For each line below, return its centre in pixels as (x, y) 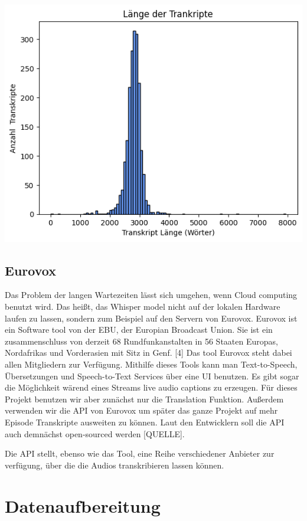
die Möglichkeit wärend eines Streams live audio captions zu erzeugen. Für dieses (151, 387)
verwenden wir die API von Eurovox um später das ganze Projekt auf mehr (141, 410)
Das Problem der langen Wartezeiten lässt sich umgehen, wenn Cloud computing (151, 295)
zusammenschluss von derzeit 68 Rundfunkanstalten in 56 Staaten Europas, (141, 341)
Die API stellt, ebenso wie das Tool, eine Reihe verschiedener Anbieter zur (140, 453)
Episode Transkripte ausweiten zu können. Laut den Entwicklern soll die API (145, 422)
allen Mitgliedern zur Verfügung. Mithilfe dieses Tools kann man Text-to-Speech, (151, 364)
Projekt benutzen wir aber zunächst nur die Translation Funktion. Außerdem (144, 399)
